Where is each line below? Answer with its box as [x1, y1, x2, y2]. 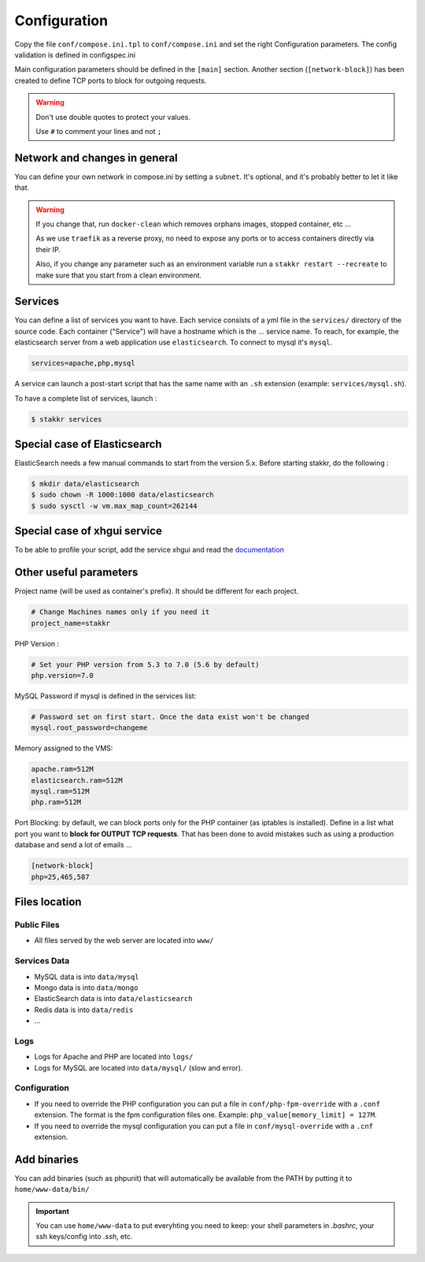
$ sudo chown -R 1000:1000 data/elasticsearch [31, 490, 214, 500]
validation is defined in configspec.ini [14, 50, 136, 59]
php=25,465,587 [31, 872, 90, 881]
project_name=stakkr [31, 619, 110, 627]
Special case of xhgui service [14, 524, 163, 538]
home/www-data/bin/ [14, 1185, 90, 1194]
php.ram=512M [31, 798, 82, 807]
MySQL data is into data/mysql [34, 972, 139, 981]
